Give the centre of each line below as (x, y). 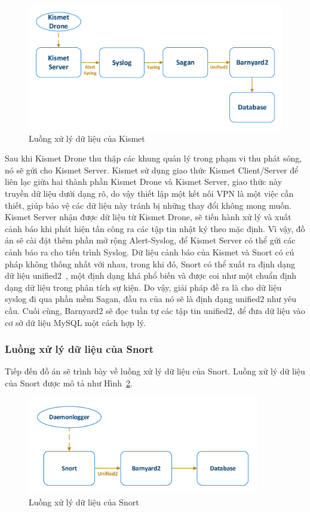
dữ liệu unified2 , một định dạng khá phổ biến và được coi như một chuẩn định (151, 275)
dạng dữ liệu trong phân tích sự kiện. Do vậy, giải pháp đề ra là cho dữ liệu (143, 287)
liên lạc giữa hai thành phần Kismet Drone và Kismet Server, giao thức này (144, 182)
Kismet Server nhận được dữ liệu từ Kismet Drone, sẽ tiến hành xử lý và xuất (148, 217)
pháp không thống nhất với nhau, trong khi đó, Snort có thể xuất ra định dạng (150, 263)
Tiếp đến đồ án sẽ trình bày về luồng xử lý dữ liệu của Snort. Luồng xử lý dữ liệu (155, 371)
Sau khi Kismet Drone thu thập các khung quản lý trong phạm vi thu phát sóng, (154, 158)
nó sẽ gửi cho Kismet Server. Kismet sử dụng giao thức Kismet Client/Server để (152, 170)
